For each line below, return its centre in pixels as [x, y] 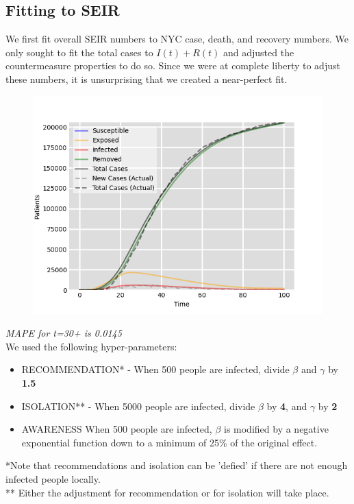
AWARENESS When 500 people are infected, [117, 429]
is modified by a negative [276, 429]
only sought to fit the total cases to [79, 52]
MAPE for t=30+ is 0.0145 [64, 333]
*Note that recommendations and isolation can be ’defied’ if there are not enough [177, 465]
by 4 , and [287, 406]
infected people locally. [53, 478]
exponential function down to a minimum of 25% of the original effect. [169, 442]
